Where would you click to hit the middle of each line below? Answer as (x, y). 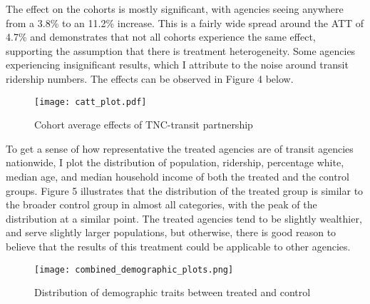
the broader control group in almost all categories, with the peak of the (161, 204)
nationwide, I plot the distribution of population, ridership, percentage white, (175, 162)
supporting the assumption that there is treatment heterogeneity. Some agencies (181, 50)
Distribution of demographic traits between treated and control (173, 292)
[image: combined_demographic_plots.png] (134, 269)
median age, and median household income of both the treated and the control (178, 176)
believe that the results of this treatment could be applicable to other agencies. (178, 246)
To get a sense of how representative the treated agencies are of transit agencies (180, 148)
